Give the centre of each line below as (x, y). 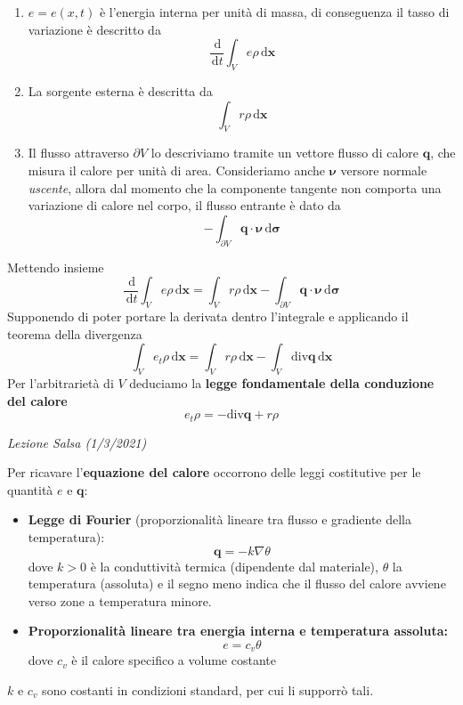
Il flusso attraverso (78, 153)
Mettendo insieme (56, 267)
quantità (30, 489)
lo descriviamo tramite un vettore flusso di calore (285, 153)
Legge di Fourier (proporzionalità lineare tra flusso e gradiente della (219, 519)
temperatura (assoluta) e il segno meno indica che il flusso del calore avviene (237, 583)
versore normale (384, 170)
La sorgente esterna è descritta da (120, 90)
